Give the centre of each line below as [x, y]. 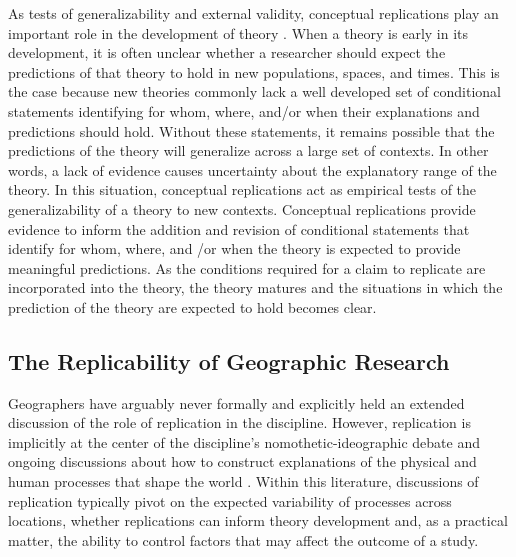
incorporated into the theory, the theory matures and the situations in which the [255, 287]
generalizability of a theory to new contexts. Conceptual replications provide [242, 208]
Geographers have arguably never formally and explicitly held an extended [236, 402]
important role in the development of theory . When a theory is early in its [238, 32]
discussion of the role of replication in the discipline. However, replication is [239, 422]
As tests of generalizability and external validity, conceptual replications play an [253, 13]
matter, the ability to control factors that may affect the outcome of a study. [243, 539]
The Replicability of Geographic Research [229, 360]
